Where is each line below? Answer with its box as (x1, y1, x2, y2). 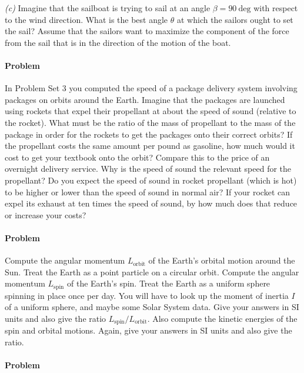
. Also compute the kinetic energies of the (147, 312, 298, 324)
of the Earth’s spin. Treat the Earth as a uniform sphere (67, 277, 270, 289)
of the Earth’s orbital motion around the (148, 254, 295, 267)
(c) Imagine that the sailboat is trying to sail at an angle (5, 2, 211, 14)
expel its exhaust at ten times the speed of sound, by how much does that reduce (5, 197, 298, 209)
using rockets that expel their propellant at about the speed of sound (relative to (5, 105, 296, 117)
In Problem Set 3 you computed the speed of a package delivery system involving (5, 82, 298, 94)
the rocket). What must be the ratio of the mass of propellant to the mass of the (5, 116, 296, 128)
